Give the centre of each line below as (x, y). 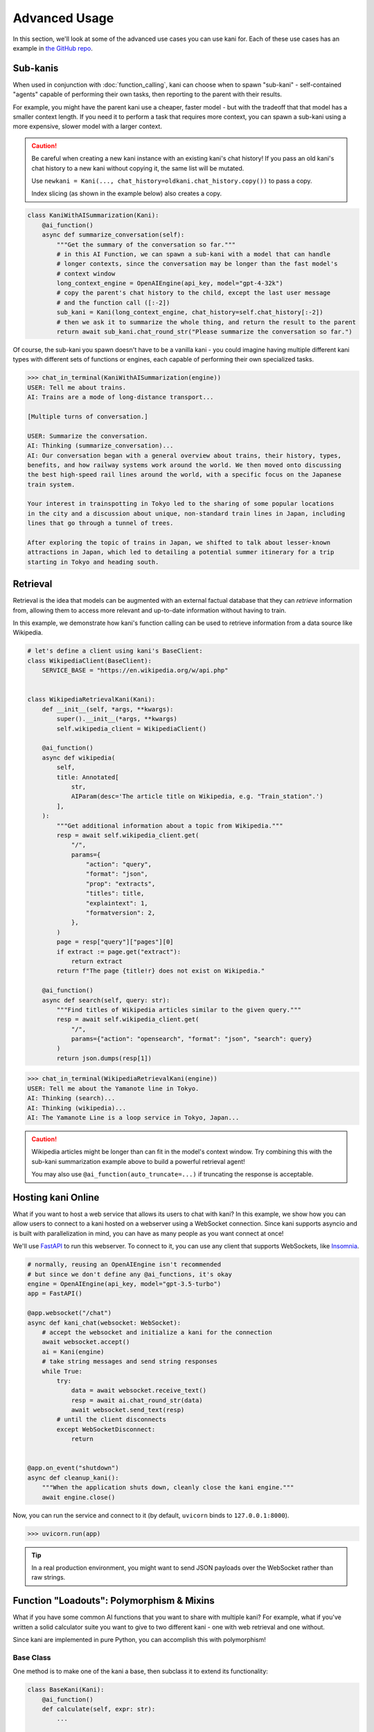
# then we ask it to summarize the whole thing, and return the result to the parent (206, 322)
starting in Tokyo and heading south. (93, 562)
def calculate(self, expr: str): (99, 1709)
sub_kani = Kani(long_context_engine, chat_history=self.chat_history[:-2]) (190, 312)
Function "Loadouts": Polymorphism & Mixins (114, 1601)
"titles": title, (115, 893)
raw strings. (48, 1578)
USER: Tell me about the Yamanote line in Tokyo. (113, 1088)
